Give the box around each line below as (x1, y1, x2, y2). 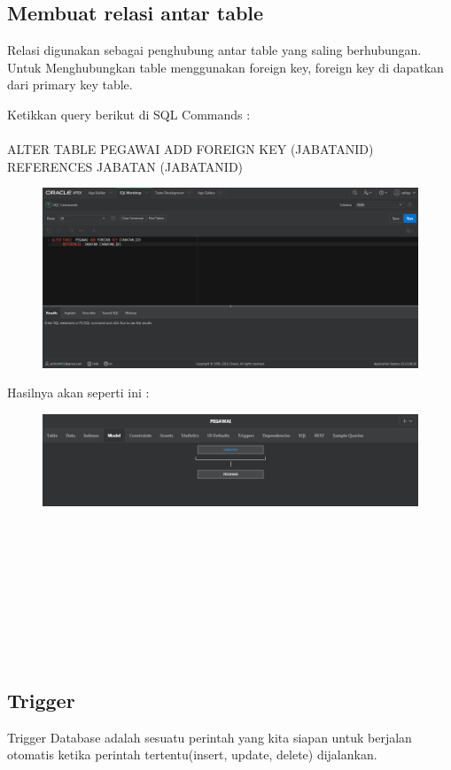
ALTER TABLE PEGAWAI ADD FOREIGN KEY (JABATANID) (7, 140, 374, 158)
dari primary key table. (7, 75, 133, 94)
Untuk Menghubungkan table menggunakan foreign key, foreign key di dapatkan (7, 58, 444, 76)
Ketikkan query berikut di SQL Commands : (7, 104, 251, 123)
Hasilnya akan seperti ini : (7, 383, 150, 402)
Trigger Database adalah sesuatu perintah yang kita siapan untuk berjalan (7, 728, 412, 746)
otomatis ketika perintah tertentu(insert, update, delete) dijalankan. (7, 745, 377, 764)
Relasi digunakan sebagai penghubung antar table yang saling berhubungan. (7, 41, 422, 59)
